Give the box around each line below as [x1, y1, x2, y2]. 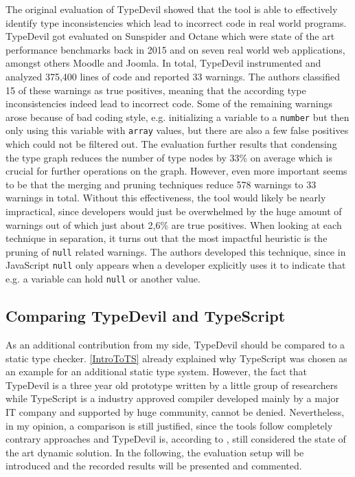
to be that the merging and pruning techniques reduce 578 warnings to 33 [5, 177, 317, 191]
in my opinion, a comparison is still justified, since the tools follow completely [5, 418, 333, 432]
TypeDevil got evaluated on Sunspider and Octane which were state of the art [5, 29, 335, 43]
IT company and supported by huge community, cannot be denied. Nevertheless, [5, 404, 345, 419]
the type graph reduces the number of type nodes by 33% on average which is [5, 150, 332, 164]
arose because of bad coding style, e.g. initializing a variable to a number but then [5, 109, 350, 124]
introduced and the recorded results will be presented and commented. [5, 458, 302, 473]
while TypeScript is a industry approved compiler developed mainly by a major [5, 391, 340, 406]
